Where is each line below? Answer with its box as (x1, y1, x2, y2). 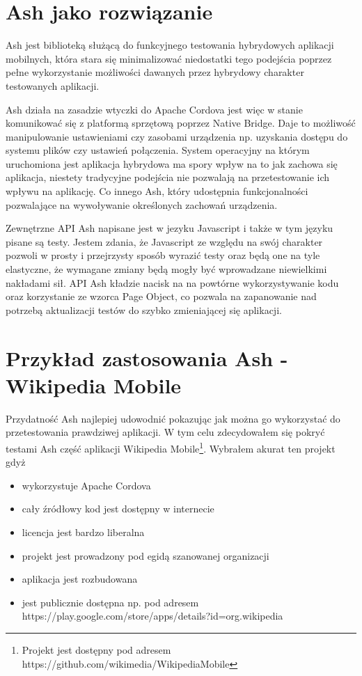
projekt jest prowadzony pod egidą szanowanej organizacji (22, 548, 269, 563)
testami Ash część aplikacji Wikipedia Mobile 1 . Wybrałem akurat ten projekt (6, 439, 336, 455)
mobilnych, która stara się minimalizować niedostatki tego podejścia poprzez (6, 51, 332, 65)
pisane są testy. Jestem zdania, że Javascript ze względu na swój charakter (6, 234, 323, 249)
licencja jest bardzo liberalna (22, 524, 145, 539)
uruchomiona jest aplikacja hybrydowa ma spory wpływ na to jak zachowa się (6, 156, 338, 171)
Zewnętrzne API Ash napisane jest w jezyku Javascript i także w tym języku (6, 221, 333, 235)
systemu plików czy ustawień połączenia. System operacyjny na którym (6, 143, 310, 157)
